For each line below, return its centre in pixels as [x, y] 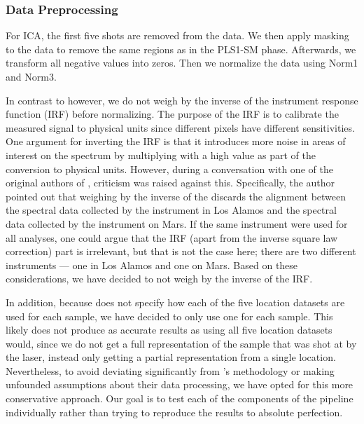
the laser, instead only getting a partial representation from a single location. [171, 357]
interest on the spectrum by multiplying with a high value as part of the [161, 155]
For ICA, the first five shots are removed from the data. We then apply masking [177, 35]
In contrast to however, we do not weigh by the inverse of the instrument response [182, 100]
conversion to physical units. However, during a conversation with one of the [169, 169]
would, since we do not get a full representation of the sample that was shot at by [181, 343]
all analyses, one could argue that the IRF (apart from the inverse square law [172, 237]
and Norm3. [31, 76]
